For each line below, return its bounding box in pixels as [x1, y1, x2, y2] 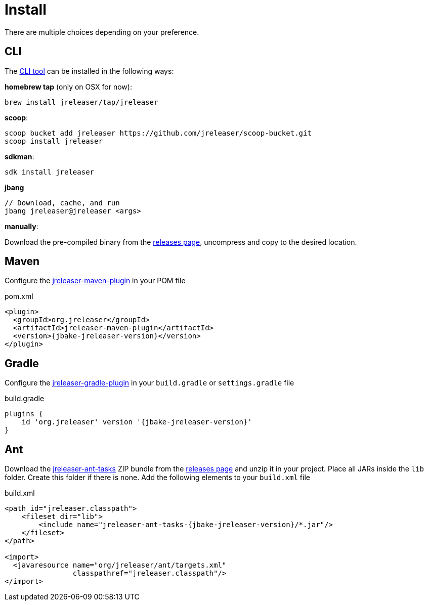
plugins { [5, 410, 43, 418]
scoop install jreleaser [5, 137, 103, 145]
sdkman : [5, 152, 34, 161]
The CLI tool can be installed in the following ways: [5, 66, 174, 75]
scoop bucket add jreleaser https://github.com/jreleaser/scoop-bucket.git [5, 128, 312, 137]
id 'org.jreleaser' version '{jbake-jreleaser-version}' [21, 418, 252, 426]
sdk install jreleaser [5, 167, 95, 176]
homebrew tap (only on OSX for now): [5, 82, 132, 91]
